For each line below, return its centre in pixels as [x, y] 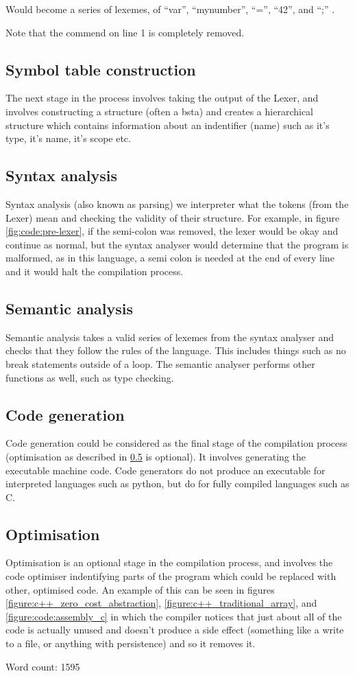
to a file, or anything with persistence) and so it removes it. [131, 643]
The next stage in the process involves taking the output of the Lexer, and [162, 98]
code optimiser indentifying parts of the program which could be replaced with [171, 576]
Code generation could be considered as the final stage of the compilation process [176, 443]
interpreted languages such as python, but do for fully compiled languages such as [177, 483]
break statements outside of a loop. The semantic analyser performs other [160, 363]
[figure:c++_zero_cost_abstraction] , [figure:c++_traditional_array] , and [161, 603]
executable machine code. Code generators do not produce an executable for [166, 470]
